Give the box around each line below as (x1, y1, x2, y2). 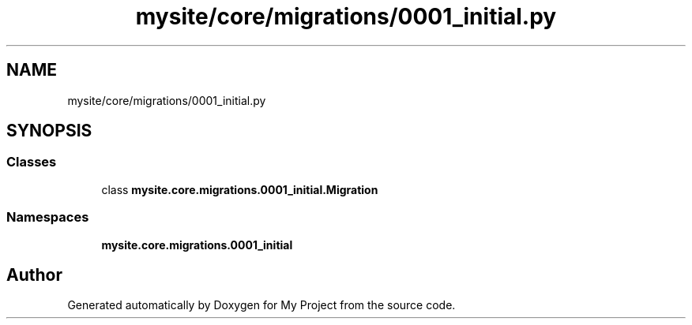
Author (6, 264, 62, 285)
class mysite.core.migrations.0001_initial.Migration (101, 182, 378, 196)
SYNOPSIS (6, 121, 92, 141)
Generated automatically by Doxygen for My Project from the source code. (67, 298, 456, 312)
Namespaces (6, 209, 89, 226)
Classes (6, 154, 57, 170)
